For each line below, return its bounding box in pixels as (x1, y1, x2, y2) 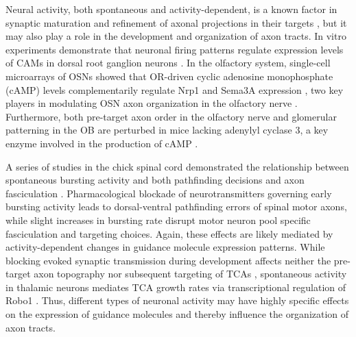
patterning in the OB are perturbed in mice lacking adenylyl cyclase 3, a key (5, 123, 329, 137)
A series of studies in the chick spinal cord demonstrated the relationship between (5, 159, 349, 173)
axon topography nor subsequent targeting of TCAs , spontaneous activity (34, 266, 347, 281)
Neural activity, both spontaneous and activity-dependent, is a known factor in (5, 2, 337, 16)
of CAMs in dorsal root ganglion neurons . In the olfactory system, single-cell (5, 55, 331, 70)
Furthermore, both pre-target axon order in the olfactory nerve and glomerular (5, 109, 337, 123)
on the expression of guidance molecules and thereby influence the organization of (5, 307, 349, 321)
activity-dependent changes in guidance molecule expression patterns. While (5, 240, 325, 254)
